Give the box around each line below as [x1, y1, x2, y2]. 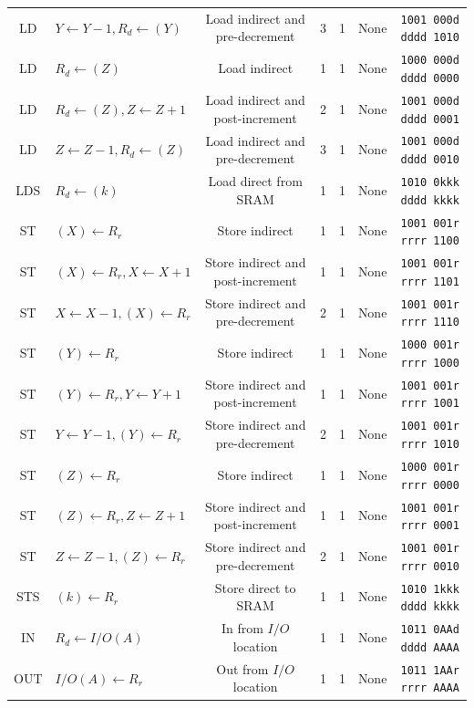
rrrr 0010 [400, 559, 459, 573]
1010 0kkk [400, 176, 459, 189]
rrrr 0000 [400, 478, 459, 492]
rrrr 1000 [400, 356, 459, 370]
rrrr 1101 [400, 275, 459, 288]
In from [221, 619, 263, 638]
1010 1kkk [400, 582, 459, 596]
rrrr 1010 [400, 438, 459, 452]
